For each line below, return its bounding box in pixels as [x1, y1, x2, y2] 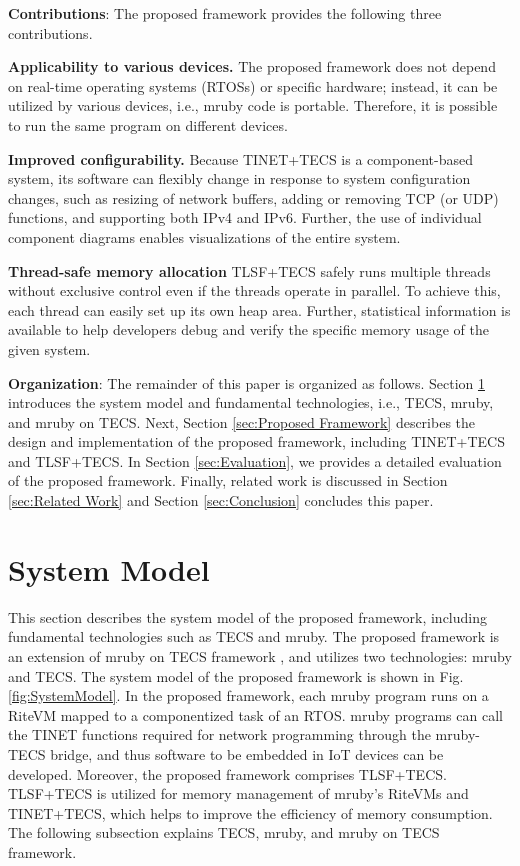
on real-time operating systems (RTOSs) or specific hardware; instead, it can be [8, 75, 498, 96]
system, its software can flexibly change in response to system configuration [8, 168, 471, 189]
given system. [8, 338, 91, 359]
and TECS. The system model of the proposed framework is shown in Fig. [8, 665, 464, 686]
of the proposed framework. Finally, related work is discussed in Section [8, 470, 448, 491]
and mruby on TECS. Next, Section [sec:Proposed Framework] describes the [8, 411, 476, 432]
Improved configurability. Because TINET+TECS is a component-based [8, 148, 473, 169]
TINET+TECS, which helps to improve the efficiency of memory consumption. [8, 802, 493, 823]
